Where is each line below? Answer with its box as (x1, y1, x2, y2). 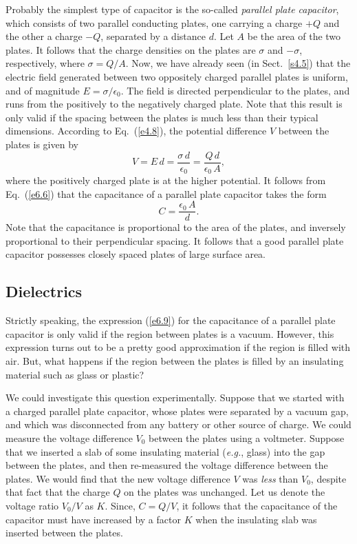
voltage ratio (6, 498, 59, 512)
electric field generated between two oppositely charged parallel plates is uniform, (6, 69, 348, 83)
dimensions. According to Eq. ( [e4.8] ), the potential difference (6, 123, 267, 138)
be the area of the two (247, 29, 341, 43)
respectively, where (6, 56, 85, 70)
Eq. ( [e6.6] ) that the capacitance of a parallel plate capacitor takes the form (6, 186, 327, 201)
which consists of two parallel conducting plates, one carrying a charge (6, 15, 303, 30)
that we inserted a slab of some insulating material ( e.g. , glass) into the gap (6, 444, 325, 459)
